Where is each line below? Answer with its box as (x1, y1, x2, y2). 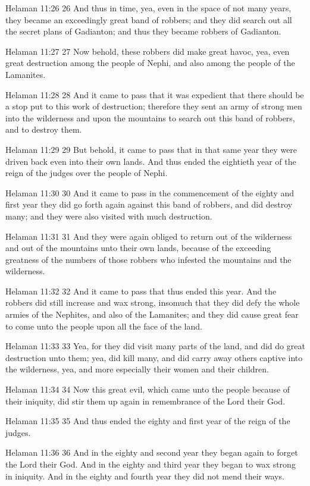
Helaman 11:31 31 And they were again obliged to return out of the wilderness (5, 230, 292, 242)
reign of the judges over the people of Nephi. (5, 167, 168, 179)
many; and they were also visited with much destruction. (5, 209, 212, 222)
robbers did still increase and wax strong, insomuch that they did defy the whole (5, 296, 300, 309)
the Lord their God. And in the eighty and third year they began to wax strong (5, 458, 296, 470)
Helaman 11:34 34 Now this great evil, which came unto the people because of (5, 383, 290, 396)
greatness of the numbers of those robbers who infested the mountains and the (5, 253, 292, 265)
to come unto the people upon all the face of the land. (5, 319, 202, 332)
